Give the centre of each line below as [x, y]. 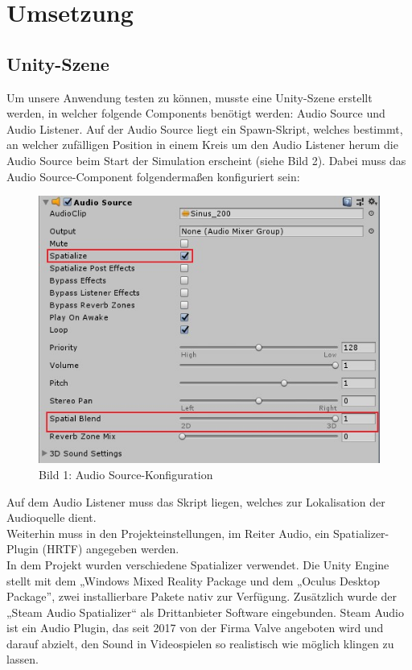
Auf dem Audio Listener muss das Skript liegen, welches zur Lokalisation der [196, 501]
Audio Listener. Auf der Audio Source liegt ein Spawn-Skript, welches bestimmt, [205, 128]
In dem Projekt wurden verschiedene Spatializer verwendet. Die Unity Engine [198, 564]
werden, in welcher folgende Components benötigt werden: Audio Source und [196, 113]
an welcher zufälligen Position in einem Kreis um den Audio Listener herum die [202, 145]
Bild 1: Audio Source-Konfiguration [126, 474]
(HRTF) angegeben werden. [111, 549]
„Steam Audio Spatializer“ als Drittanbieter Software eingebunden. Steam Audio [205, 612]
